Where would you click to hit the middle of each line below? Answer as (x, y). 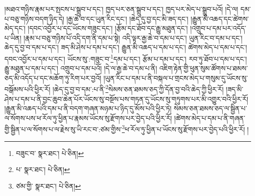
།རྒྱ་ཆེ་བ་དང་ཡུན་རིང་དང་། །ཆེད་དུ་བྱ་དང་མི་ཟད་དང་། (127, 18)
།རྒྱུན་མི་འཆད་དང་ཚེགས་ (220, 18)
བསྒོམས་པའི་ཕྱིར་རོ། (27, 89)
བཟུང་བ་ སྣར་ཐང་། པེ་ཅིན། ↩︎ (50, 153)
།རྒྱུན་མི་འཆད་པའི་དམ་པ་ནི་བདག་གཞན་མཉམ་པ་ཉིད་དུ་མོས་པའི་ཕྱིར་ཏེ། (88, 108)
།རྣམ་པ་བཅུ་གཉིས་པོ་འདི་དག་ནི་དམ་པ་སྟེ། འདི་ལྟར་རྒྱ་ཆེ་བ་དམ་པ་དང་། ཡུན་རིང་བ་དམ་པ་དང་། (133, 37)
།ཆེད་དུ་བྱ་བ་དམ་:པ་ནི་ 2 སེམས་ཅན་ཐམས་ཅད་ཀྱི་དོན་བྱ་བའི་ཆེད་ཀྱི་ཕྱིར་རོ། (138, 88)
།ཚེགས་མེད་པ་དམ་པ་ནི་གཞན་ (209, 118)
